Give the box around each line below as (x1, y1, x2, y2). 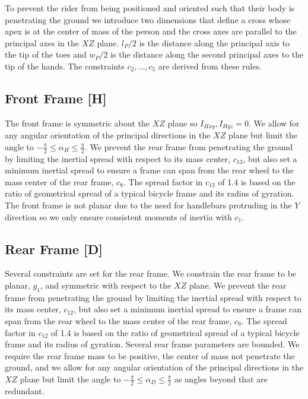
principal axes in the (5, 36, 79, 49)
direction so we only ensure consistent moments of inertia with (5, 210, 232, 223)
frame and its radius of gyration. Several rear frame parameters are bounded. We (5, 338, 300, 350)
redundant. (5, 384, 45, 397)
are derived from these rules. (158, 59, 262, 72)
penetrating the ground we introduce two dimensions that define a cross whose (5, 13, 291, 26)
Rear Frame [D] (5, 239, 103, 258)
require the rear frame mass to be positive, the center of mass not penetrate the (5, 349, 295, 362)
